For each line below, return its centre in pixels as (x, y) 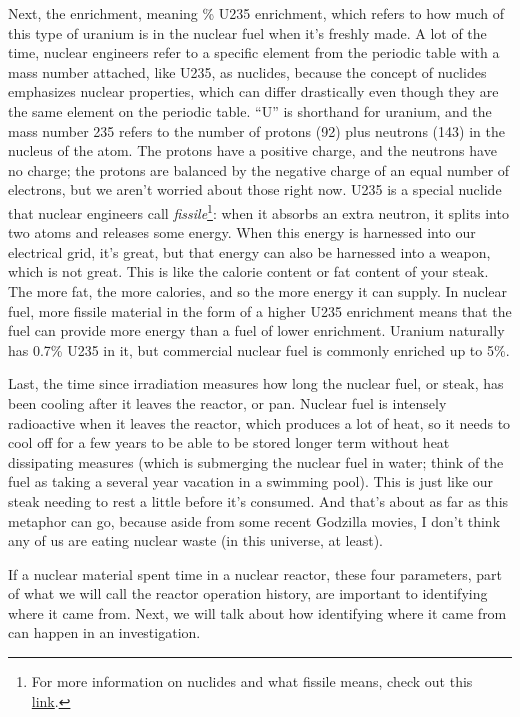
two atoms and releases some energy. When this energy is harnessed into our (242, 232)
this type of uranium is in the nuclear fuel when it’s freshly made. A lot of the (247, 32)
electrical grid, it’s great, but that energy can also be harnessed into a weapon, (249, 251)
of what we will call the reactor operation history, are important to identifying (248, 593)
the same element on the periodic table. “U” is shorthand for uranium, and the (250, 110)
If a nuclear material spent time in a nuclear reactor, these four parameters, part (255, 573)
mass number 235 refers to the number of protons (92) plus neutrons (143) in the (256, 130)
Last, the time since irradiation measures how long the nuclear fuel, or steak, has (256, 383)
